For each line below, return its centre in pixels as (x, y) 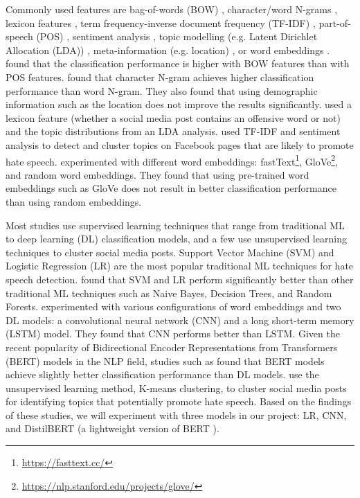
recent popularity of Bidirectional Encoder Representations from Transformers (172, 347)
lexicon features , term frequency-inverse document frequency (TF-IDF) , (161, 23)
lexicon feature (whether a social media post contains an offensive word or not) (173, 117)
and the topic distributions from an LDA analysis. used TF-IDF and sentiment (173, 131)
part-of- (335, 23)
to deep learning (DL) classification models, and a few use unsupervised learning (176, 239)
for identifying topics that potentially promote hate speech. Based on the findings (179, 401)
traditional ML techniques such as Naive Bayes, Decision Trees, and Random (169, 293)
